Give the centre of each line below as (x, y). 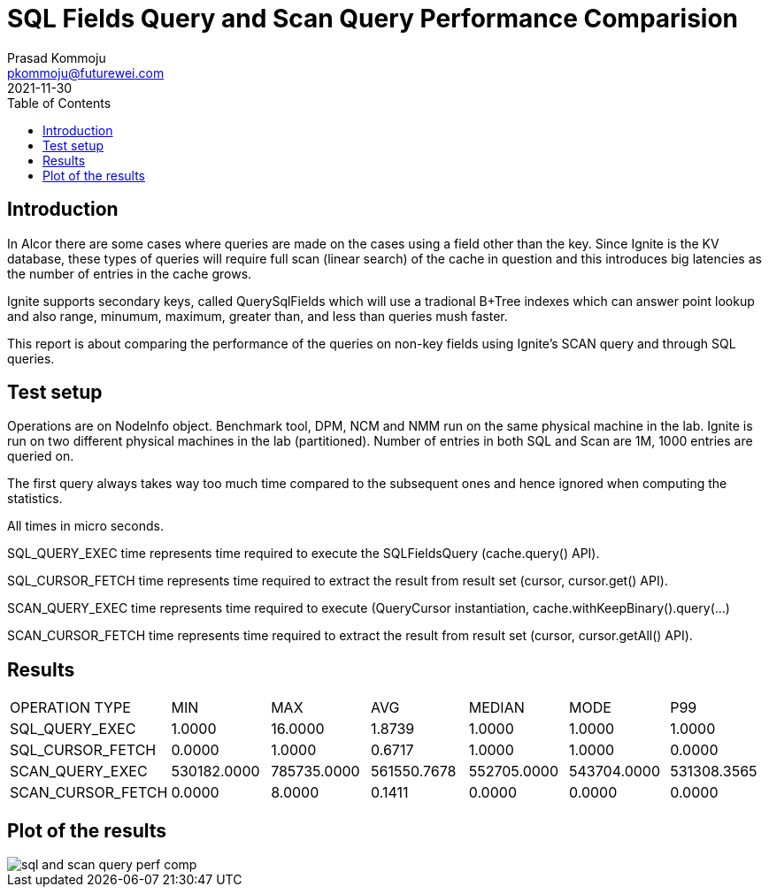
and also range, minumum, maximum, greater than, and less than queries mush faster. (258, 316)
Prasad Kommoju (57, 57)
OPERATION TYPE (70, 708)
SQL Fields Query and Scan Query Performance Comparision (373, 19)
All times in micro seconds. (85, 526)
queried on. (41, 456)
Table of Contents (59, 103)
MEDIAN (496, 708)
